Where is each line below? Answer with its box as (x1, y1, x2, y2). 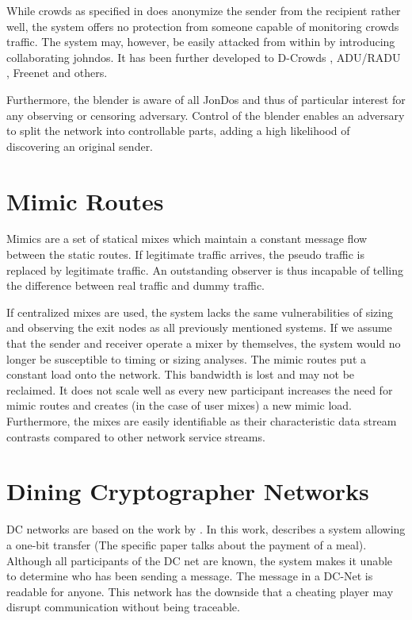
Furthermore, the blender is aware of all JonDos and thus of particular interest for (6, 90, 406, 107)
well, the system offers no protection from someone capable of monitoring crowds (6, 17, 399, 34)
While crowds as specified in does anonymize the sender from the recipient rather (6, 2, 401, 18)
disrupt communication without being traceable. (6, 599, 240, 615)
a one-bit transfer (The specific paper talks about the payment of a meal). (6, 536, 367, 553)
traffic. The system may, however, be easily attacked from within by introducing (6, 33, 395, 50)
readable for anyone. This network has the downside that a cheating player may (6, 583, 394, 599)
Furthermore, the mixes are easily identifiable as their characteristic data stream (6, 413, 397, 429)
